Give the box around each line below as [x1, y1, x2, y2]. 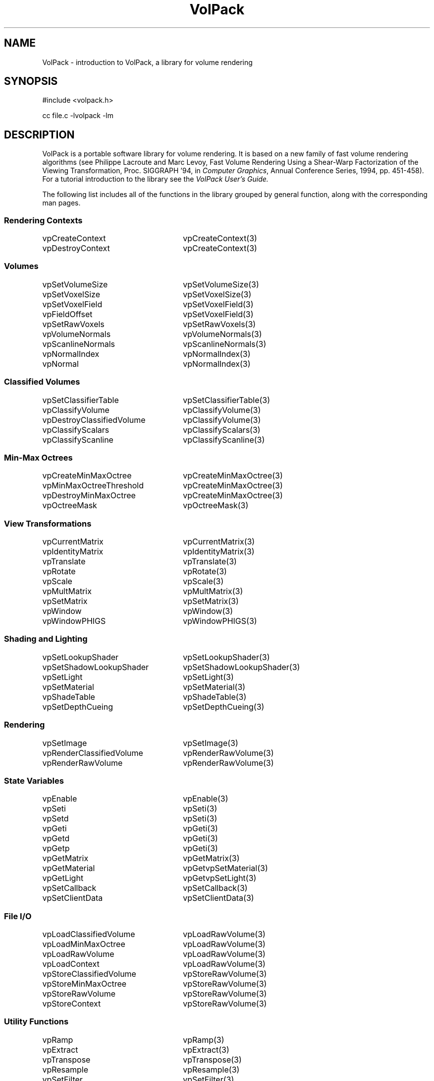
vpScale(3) [183, 576, 224, 587]
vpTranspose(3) [183, 1054, 242, 1065]
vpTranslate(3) [183, 556, 237, 567]
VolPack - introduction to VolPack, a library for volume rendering [42, 58, 253, 67]
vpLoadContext [42, 959, 100, 969]
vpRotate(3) [183, 566, 227, 577]
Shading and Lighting [4, 634, 88, 644]
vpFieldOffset [42, 309, 93, 319]
